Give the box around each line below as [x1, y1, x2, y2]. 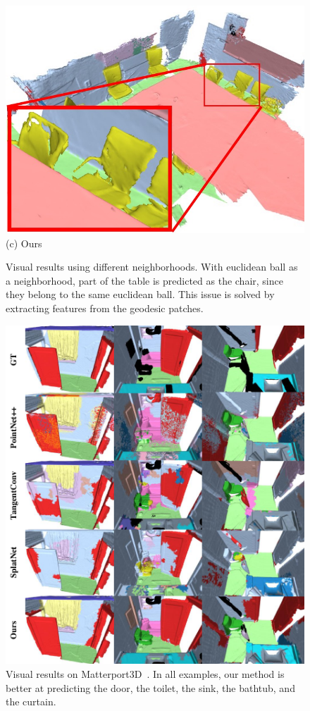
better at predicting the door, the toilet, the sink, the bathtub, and [6, 680, 295, 695]
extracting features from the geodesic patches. [6, 301, 204, 316]
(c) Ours [6, 235, 42, 250]
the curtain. [6, 694, 56, 709]
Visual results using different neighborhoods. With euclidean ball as [6, 259, 298, 274]
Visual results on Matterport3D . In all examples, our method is [6, 667, 285, 681]
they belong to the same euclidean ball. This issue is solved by [6, 287, 275, 302]
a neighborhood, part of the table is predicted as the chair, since [6, 273, 283, 288]
